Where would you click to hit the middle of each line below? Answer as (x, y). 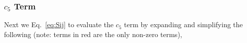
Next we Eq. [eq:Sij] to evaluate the (59, 24)
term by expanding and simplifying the (184, 24)
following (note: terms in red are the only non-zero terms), (93, 34)
